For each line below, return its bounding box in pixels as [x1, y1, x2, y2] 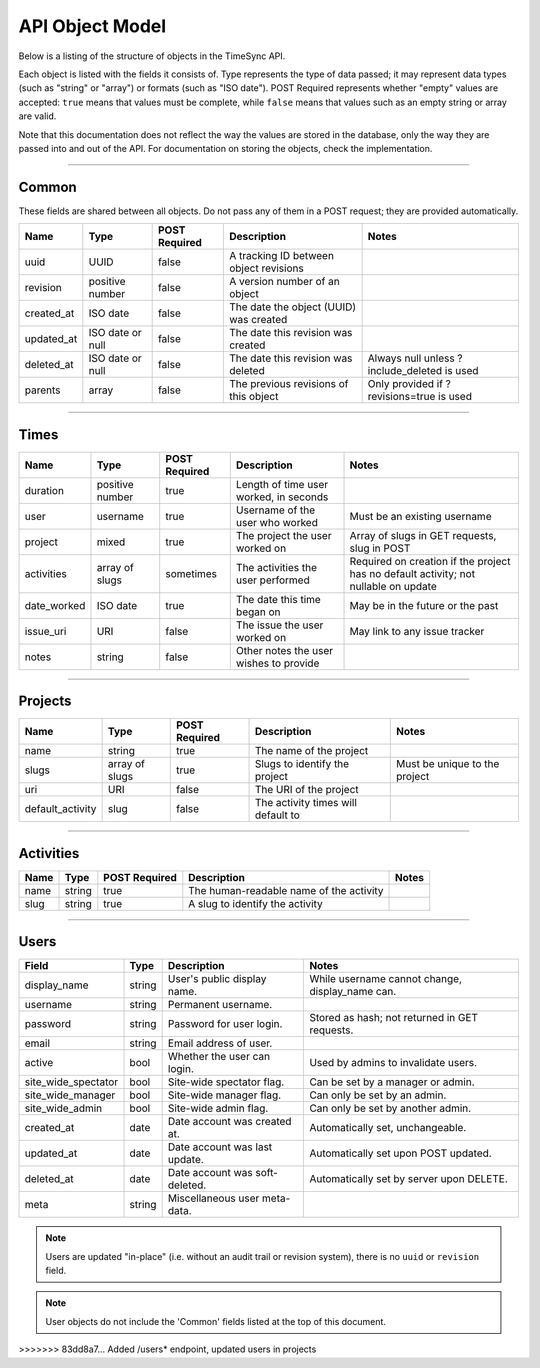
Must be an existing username [349, 509, 492, 523]
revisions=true [367, 390, 436, 404]
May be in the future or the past [349, 598, 499, 612]
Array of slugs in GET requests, [349, 528, 497, 542]
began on [235, 605, 281, 619]
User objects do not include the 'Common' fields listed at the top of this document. [45, 1315, 387, 1327]
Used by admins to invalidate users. [309, 1056, 478, 1070]
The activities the [235, 560, 317, 574]
